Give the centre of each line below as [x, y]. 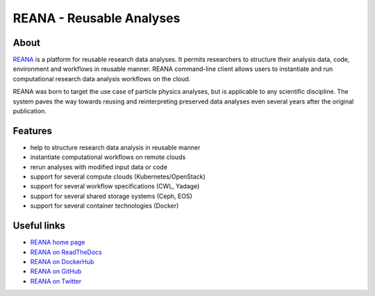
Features [32, 131]
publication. [30, 111]
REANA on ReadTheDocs [66, 252]
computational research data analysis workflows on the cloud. [102, 79]
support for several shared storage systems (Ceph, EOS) [111, 196]
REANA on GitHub [56, 272]
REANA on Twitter [56, 281]
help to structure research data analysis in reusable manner [115, 147]
